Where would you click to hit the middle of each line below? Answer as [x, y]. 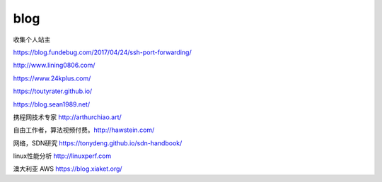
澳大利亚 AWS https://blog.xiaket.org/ [68, 169]
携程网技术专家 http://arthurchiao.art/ [67, 117]
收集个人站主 [32, 40]
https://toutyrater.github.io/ [53, 91]
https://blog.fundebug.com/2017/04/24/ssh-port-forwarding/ [102, 52]
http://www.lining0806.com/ [54, 65]
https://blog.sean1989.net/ [52, 104]
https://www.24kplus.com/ [52, 78]
